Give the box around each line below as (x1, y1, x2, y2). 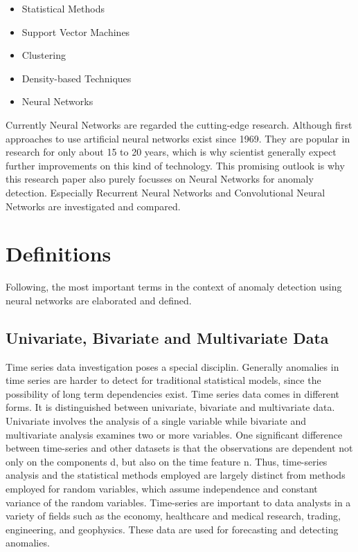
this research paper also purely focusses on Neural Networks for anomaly (6, 172, 314, 186)
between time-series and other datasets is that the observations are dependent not (6, 441, 353, 455)
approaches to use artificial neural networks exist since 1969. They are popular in (6, 131, 350, 145)
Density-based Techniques (21, 71, 132, 85)
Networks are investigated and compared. (6, 199, 181, 213)
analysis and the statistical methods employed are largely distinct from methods (6, 468, 346, 482)
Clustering (21, 48, 66, 62)
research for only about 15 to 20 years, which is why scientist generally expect (6, 145, 337, 159)
